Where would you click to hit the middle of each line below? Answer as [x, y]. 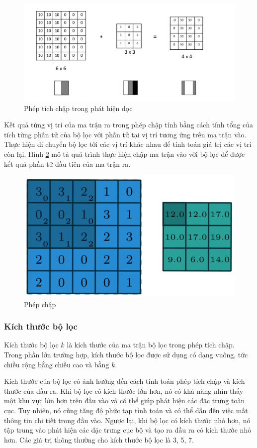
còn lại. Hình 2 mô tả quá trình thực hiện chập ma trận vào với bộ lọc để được [125, 154]
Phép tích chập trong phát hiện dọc [78, 108]
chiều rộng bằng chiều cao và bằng [57, 364]
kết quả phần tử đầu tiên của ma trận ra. [67, 164]
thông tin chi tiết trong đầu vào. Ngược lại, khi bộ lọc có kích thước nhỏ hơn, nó [127, 420]
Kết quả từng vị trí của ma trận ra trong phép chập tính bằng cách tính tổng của [129, 125]
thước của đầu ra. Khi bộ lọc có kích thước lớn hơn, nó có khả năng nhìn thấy [124, 391]
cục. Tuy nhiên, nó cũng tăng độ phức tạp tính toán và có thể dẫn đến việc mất [126, 410]
